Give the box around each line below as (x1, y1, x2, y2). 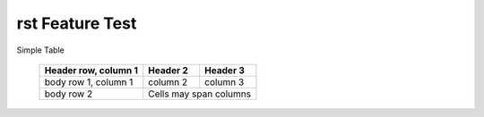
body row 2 (44, 88, 93, 100)
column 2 (148, 76, 188, 88)
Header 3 (204, 63, 246, 76)
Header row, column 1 (44, 63, 139, 76)
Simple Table (16, 45, 65, 55)
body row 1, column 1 (44, 76, 134, 88)
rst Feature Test (16, 13, 137, 33)
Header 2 (148, 63, 188, 76)
